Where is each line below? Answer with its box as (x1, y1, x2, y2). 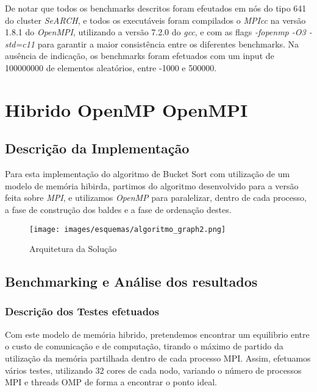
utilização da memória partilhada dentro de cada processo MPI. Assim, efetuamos (5, 351, 311, 364)
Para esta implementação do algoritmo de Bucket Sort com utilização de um (5, 167, 290, 180)
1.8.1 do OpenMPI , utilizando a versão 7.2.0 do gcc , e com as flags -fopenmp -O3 (5, 26, 306, 38)
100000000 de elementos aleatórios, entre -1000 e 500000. (5, 61, 217, 74)
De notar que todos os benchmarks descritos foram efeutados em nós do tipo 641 (5, 2, 307, 14)
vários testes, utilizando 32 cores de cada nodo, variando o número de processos (5, 363, 302, 376)
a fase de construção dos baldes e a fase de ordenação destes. (5, 203, 232, 215)
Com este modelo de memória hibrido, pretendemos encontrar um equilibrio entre (5, 327, 310, 340)
